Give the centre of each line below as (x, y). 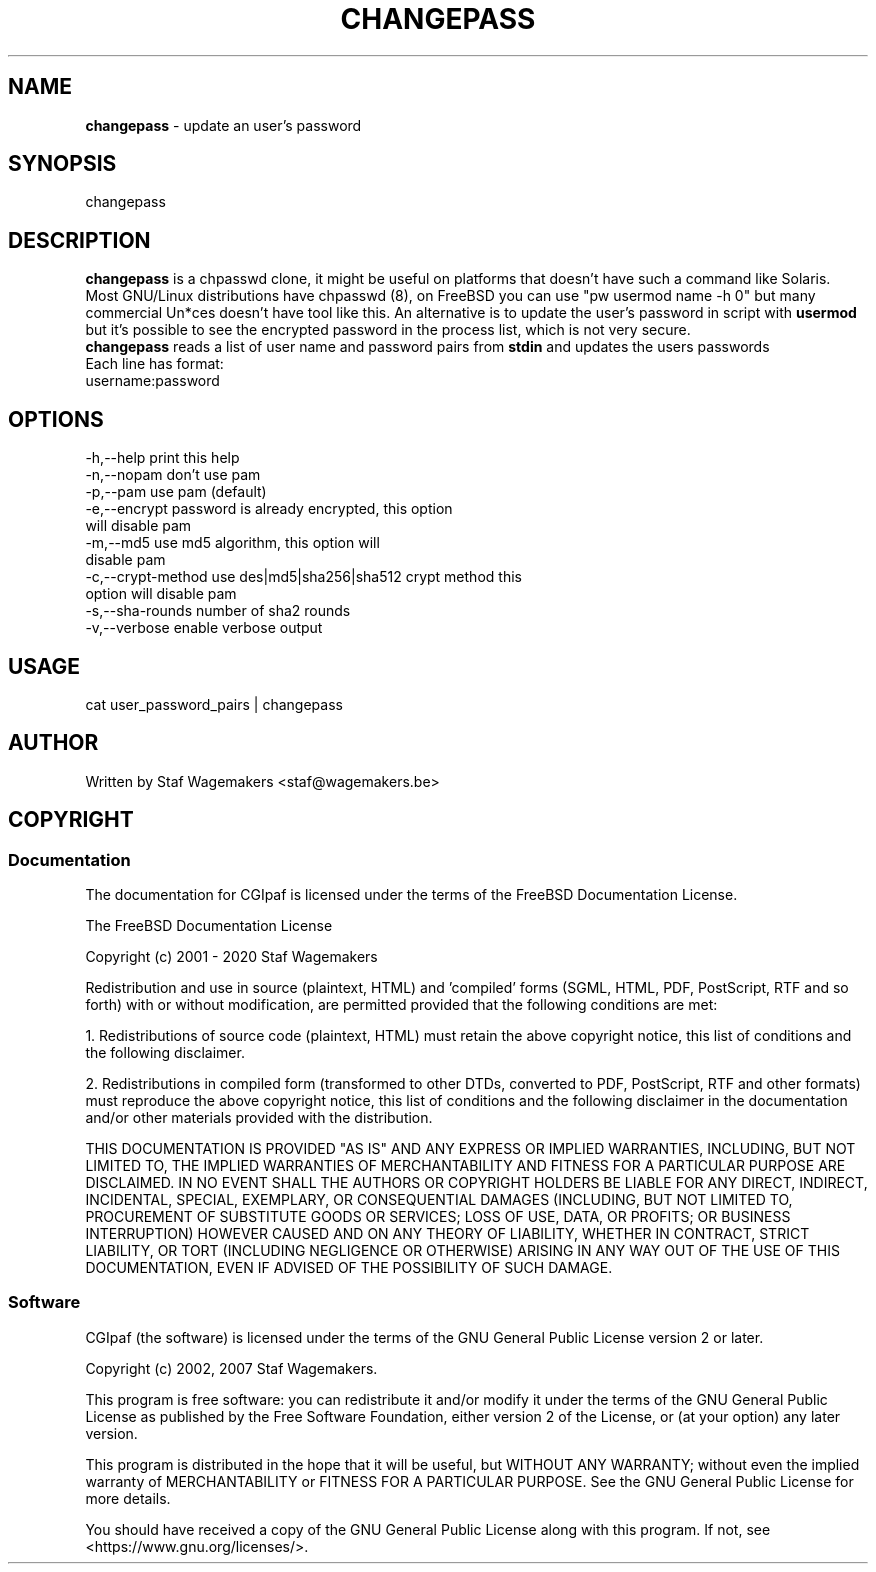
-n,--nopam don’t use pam (173, 475)
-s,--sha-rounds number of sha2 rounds (218, 611)
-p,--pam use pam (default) (176, 492)
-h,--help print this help (162, 458)
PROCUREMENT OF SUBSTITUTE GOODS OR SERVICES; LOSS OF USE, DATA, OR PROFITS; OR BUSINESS (438, 1217)
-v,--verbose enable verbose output (204, 628)
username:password (152, 381)
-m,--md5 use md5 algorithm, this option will (232, 543)
